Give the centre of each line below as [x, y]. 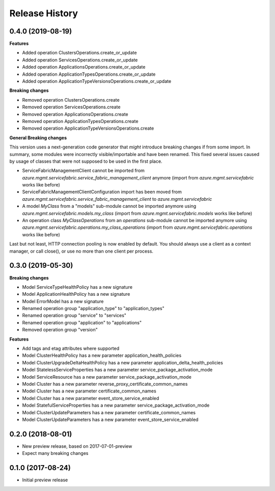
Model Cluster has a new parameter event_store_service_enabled [91, 398]
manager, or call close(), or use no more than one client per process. [81, 251]
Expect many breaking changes [55, 453]
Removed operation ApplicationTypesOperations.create [80, 121]
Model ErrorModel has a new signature [63, 301]
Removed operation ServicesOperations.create [71, 107]
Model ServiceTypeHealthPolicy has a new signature [77, 287]
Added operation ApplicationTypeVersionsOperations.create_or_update [97, 81]
